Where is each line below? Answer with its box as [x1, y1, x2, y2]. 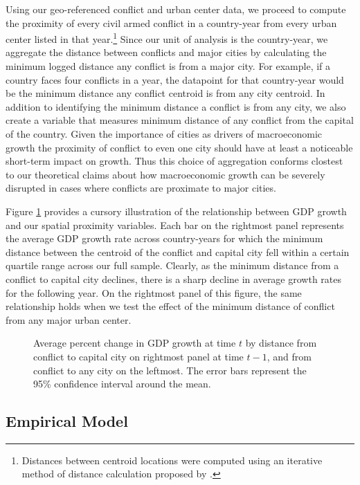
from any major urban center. [6, 312, 132, 327]
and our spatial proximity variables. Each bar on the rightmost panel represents [6, 217, 344, 232]
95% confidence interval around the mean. [33, 376, 211, 391]
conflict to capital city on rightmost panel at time [33, 349, 244, 363]
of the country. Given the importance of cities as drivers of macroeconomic [6, 127, 323, 140]
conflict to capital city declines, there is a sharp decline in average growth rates [6, 271, 342, 286]
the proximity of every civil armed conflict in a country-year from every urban [6, 15, 337, 30]
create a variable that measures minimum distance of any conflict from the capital [6, 113, 354, 127]
